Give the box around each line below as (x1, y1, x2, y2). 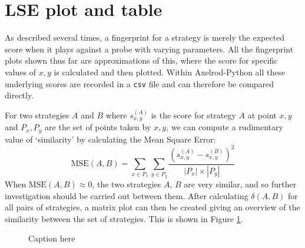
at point (247, 108, 277, 121)
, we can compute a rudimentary (166, 121, 283, 133)
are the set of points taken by (45, 121, 151, 133)
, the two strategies (92, 177, 161, 190)
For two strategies (5, 108, 69, 121)
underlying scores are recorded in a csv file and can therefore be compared (5, 77, 274, 90)
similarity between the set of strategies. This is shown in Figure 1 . (5, 212, 243, 224)
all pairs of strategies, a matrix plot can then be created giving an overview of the (5, 201, 300, 213)
